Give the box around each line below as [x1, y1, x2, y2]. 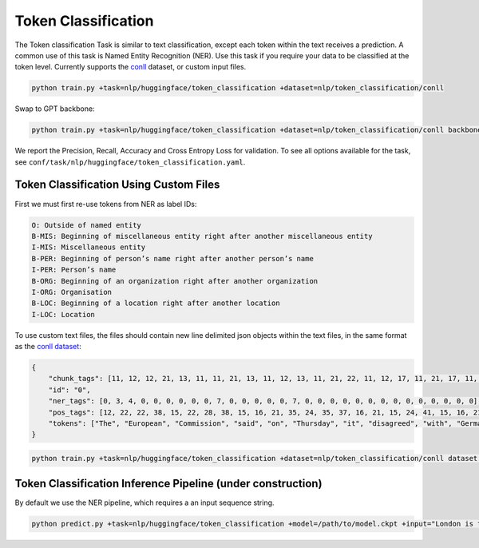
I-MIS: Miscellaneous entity [31, 243, 146, 252]
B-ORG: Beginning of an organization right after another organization [31, 276, 319, 285]
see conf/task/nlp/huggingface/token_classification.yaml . [14, 157, 246, 167]
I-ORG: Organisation [31, 288, 112, 296]
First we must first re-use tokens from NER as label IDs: [14, 199, 197, 208]
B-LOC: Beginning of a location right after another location [31, 299, 280, 308]
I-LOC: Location [31, 310, 96, 319]
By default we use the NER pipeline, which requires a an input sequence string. [14, 498, 275, 507]
